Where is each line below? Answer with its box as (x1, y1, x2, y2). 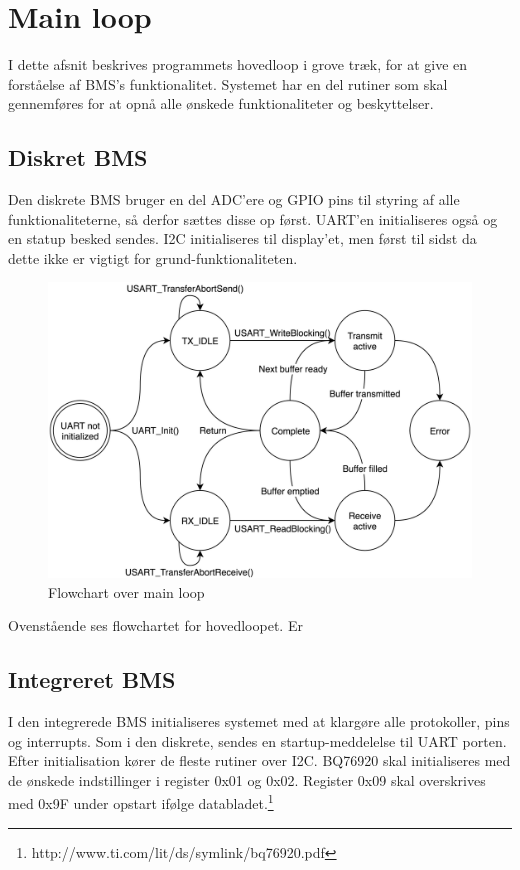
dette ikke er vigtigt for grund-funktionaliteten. (8, 247, 298, 268)
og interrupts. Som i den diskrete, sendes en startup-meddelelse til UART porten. (8, 730, 507, 751)
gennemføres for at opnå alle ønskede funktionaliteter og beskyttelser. (8, 93, 434, 114)
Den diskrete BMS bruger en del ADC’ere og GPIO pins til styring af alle (8, 189, 460, 210)
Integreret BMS (8, 664, 176, 695)
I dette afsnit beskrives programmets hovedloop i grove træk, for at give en (8, 54, 468, 75)
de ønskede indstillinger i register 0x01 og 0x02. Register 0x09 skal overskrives (8, 769, 486, 790)
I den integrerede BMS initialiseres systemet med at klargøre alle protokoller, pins (8, 711, 510, 732)
